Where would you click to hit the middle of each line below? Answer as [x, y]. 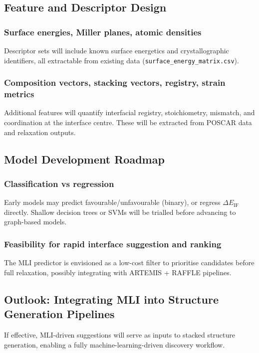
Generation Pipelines [59, 314]
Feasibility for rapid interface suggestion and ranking [113, 244]
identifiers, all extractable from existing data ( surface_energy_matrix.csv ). [122, 60]
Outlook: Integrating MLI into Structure [112, 299]
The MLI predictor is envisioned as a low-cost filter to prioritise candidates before [129, 263]
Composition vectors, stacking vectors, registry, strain [115, 83]
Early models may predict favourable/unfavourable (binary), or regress [112, 202]
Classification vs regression [59, 183]
